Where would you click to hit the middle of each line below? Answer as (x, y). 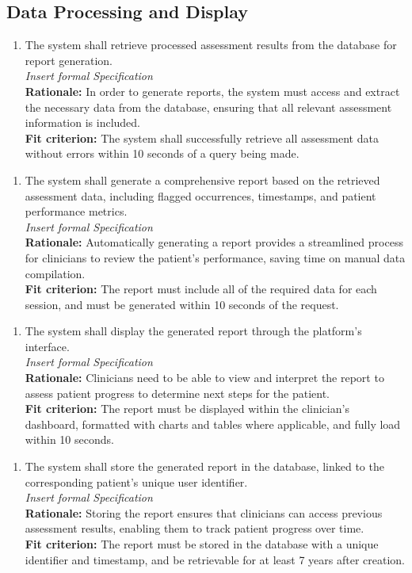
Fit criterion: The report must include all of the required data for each (201, 289)
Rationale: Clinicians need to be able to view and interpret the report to (204, 378)
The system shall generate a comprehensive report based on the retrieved (202, 180)
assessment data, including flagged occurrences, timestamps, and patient (200, 195)
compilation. (55, 273)
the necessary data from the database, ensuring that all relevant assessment (208, 107)
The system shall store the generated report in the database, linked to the (204, 466)
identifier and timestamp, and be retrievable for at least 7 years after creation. (215, 559)
